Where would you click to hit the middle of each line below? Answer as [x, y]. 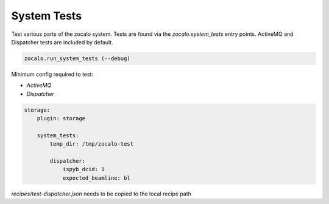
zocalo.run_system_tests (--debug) [77, 58]
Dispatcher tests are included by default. [62, 42]
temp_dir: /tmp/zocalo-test [92, 144]
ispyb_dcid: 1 [83, 169]
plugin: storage [61, 119]
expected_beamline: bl [96, 178]
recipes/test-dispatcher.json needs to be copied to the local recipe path [101, 194]
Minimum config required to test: [52, 74]
